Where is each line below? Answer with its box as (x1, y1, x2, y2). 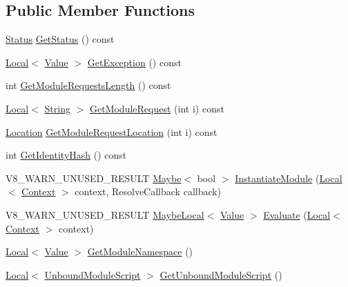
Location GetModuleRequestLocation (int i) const (6, 124, 217, 139)
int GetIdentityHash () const (6, 148, 127, 162)
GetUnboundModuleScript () (159, 267, 282, 281)
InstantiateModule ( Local (235, 170, 342, 185)
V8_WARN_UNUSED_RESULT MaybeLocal (6, 207, 204, 221)
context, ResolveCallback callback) (75, 184, 222, 199)
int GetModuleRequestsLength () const (6, 78, 171, 92)
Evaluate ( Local (263, 207, 331, 221)
